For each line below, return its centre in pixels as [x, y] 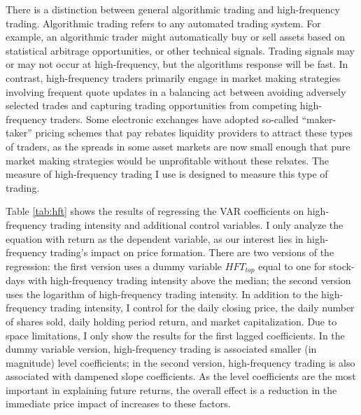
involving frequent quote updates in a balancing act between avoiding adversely [176, 91]
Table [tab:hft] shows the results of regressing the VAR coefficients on [155, 211]
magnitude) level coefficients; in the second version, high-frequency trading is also [180, 362]
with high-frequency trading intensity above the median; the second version [189, 280]
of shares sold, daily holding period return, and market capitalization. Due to [171, 321]
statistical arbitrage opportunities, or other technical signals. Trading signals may [180, 50]
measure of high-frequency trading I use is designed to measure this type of [167, 174]
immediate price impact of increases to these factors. [118, 403]
